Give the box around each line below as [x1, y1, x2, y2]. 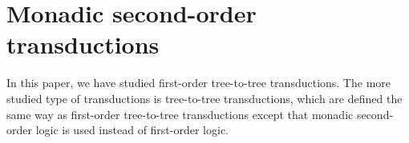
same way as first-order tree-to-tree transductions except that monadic [6, 105, 354, 122]
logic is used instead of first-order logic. [35, 121, 229, 138]
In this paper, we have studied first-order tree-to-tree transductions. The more [6, 74, 391, 91]
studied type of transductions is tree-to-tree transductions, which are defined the [6, 89, 403, 106]
